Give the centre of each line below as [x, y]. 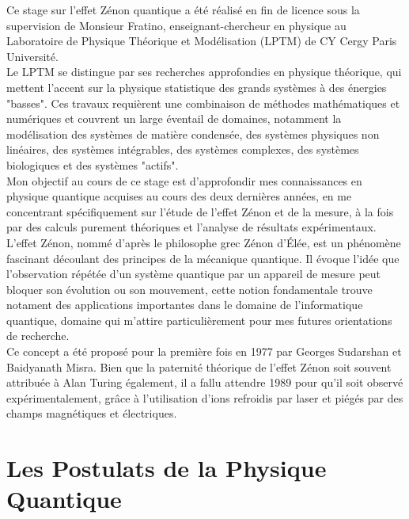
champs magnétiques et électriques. [92, 413]
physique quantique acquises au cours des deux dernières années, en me [179, 196]
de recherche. [38, 336]
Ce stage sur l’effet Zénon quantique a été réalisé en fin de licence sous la [183, 10]
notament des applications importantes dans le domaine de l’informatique [185, 305]
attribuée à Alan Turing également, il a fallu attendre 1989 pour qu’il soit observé [205, 382]
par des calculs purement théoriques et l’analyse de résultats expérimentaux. [191, 227]
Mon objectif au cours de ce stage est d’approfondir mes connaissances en [184, 180]
